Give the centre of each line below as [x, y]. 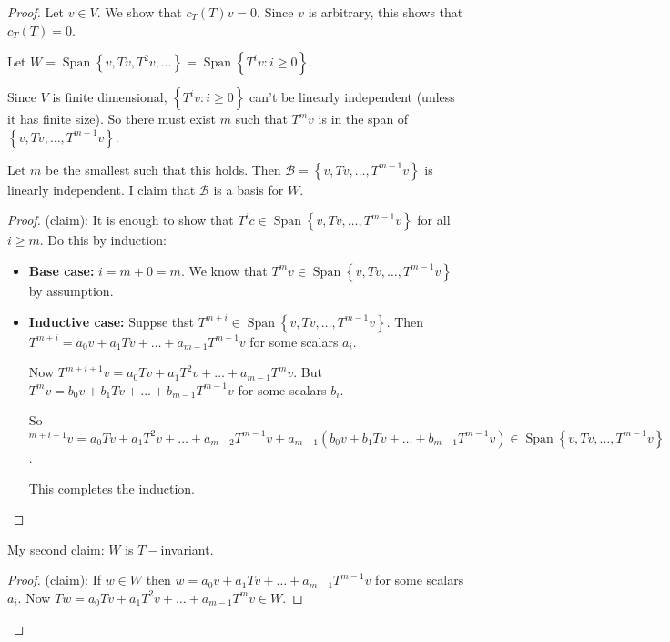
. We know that [224, 270]
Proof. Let [36, 12]
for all [434, 220]
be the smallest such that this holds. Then [163, 169]
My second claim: [56, 549]
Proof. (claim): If [54, 580]
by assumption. [71, 290]
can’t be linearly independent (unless [352, 97]
